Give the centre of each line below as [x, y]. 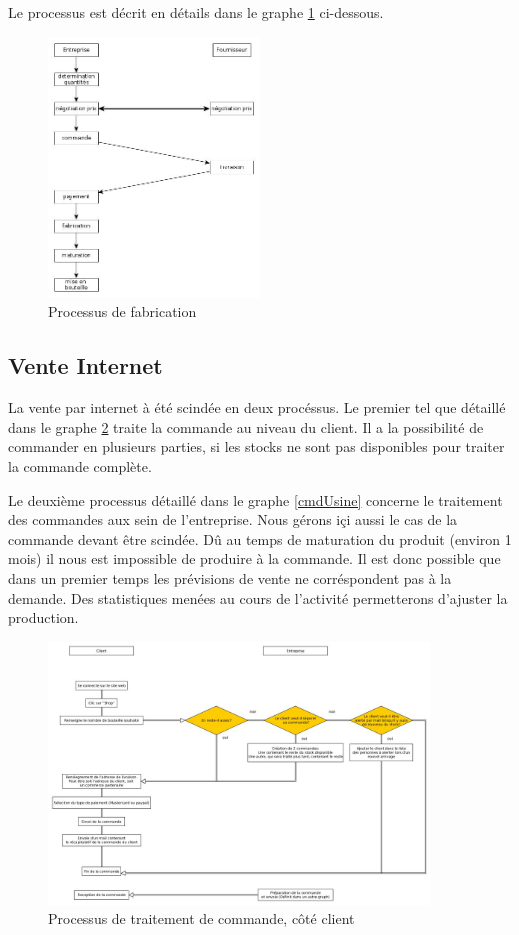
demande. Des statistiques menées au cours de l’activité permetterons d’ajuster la [258, 597]
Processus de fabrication [122, 311]
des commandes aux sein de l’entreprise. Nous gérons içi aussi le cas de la [233, 519]
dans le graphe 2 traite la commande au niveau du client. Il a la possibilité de [246, 426]
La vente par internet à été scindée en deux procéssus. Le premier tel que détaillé [257, 407]
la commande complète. [80, 465]
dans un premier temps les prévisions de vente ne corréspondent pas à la [230, 577]
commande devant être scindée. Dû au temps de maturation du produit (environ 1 [260, 538]
